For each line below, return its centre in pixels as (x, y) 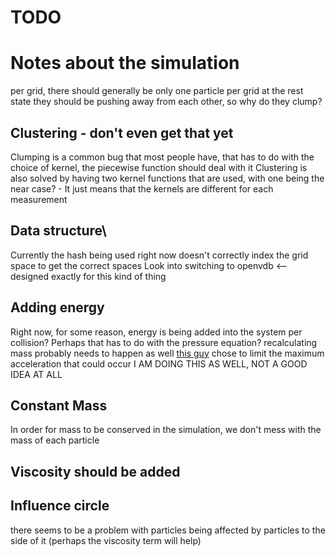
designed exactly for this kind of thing (88, 276)
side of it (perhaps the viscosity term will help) (106, 540)
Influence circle (60, 506)
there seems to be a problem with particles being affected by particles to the (168, 530)
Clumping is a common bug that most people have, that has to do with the (162, 157)
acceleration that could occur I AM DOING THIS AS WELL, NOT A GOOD (159, 363)
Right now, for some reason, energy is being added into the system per (156, 332)
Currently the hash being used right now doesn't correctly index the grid (159, 255)
